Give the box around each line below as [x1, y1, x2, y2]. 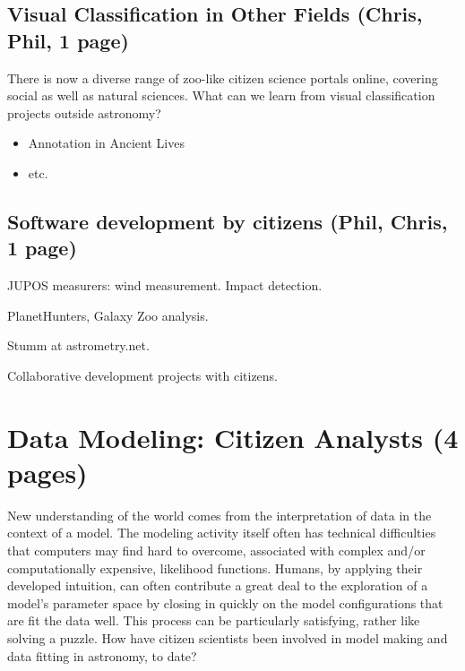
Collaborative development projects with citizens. [7, 366, 279, 384]
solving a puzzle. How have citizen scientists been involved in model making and [7, 629, 448, 647]
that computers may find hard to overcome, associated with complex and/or [7, 541, 426, 560]
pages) [7, 453, 88, 490]
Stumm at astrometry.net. [7, 336, 150, 355]
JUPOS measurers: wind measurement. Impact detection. [7, 276, 323, 295]
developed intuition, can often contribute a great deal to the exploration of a [7, 576, 428, 595]
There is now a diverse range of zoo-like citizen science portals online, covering [7, 68, 438, 87]
